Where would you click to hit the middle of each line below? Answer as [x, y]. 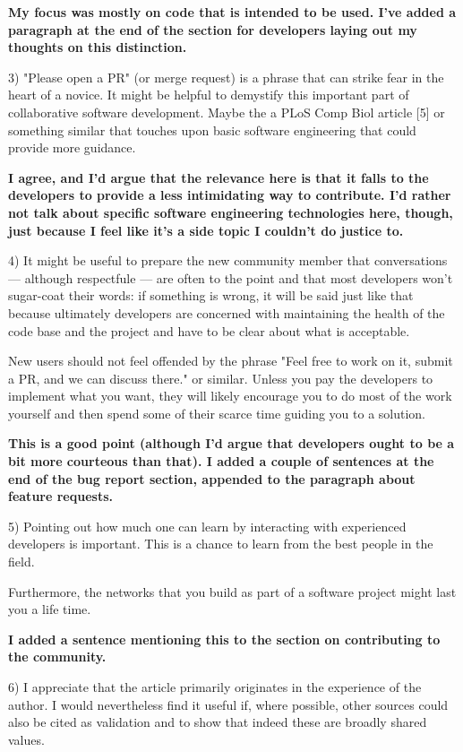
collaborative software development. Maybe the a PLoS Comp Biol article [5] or [227, 112]
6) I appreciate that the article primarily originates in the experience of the [215, 687]
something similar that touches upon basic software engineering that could [212, 130]
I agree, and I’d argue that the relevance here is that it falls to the [219, 177]
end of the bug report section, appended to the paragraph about [212, 478]
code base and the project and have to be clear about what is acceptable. [209, 330]
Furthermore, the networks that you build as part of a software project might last [232, 591]
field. [21, 562]
